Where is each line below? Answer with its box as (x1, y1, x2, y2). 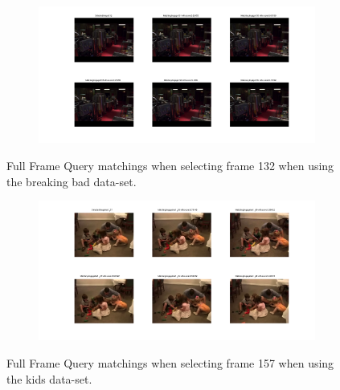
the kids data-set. (6, 370, 92, 387)
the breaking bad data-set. (6, 173, 137, 189)
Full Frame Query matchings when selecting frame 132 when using (6, 156, 334, 173)
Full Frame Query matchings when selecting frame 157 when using (6, 355, 334, 372)
